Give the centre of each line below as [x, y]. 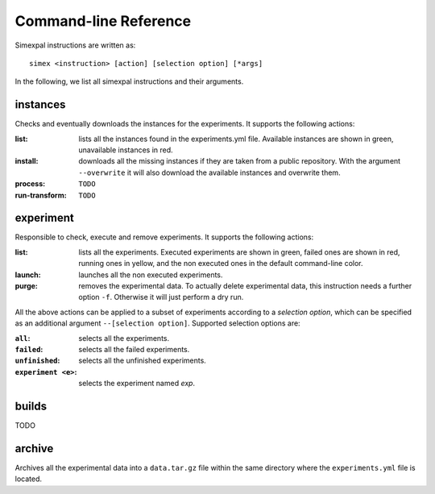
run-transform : [41, 195]
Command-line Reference [103, 21]
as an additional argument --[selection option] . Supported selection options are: [158, 323]
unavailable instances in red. [126, 150]
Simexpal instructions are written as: [75, 45]
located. [28, 479]
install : [27, 161]
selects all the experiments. [124, 338]
